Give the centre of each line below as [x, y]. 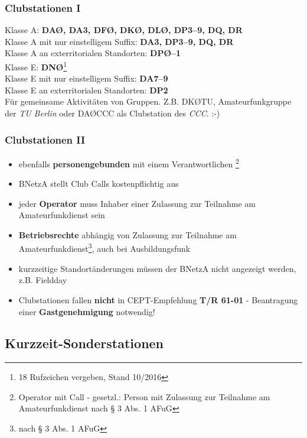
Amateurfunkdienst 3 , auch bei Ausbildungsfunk [104, 248]
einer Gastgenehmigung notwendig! [87, 311]
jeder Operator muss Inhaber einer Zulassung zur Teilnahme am [137, 203]
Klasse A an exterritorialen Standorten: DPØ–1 [93, 53]
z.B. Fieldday [43, 280]
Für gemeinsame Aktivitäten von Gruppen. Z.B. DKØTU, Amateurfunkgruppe [148, 101]
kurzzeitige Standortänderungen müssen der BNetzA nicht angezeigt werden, [157, 268]
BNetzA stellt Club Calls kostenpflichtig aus [99, 184]
